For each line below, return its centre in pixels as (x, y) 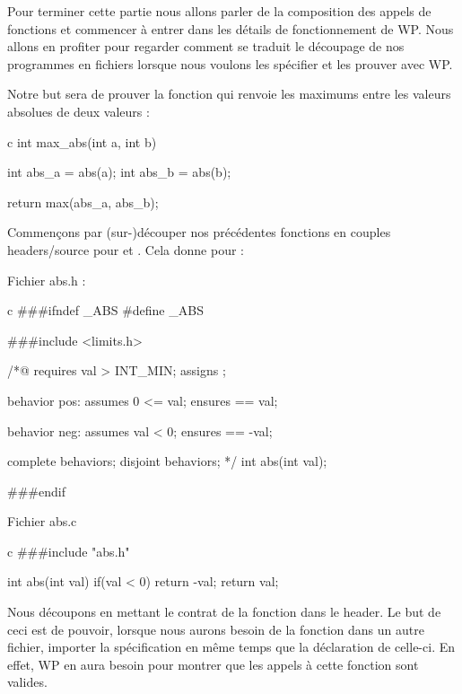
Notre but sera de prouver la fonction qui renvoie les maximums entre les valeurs (229, 94)
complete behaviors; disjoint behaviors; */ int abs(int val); (167, 461)
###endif (36, 491)
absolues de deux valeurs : (78, 111)
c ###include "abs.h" (69, 551)
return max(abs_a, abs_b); (83, 202)
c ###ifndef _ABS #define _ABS (105, 310)
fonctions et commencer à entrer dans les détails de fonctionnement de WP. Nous (231, 28)
